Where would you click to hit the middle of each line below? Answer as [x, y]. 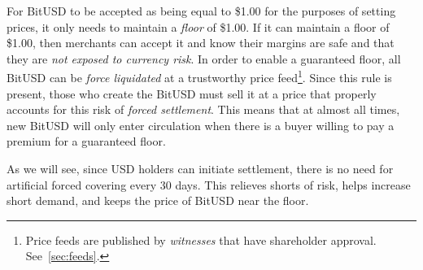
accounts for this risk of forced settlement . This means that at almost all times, [203, 109]
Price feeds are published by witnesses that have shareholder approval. [201, 240]
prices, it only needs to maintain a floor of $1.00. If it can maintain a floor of [198, 26]
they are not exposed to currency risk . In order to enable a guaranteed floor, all [204, 58]
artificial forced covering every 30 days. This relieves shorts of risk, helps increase [209, 184]
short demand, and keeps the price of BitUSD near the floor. [158, 200]
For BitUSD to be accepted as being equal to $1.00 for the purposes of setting [201, 11]
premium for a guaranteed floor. [86, 141]
